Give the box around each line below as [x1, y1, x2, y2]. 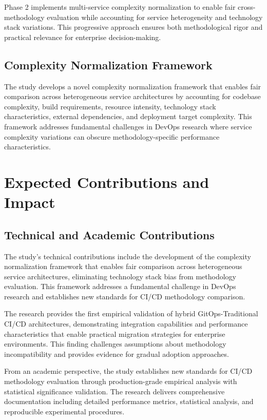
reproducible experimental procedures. [4, 406, 125, 416]
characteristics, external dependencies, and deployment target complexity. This [4, 111, 252, 122]
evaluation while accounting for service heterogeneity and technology [47, 11, 263, 22]
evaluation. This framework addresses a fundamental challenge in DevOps [4, 281, 236, 292]
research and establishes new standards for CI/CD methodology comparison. [4, 291, 245, 301]
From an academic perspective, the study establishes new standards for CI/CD [4, 366, 253, 376]
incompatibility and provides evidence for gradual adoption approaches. [4, 348, 229, 359]
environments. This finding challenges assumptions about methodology [4, 338, 226, 349]
